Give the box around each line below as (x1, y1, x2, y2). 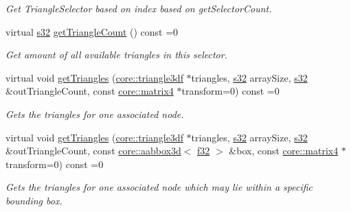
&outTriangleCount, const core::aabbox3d (5, 143, 181, 158)
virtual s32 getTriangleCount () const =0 (5, 24, 179, 38)
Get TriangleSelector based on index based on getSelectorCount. (5, 1, 272, 15)
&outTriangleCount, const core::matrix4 (5, 84, 174, 98)
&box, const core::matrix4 (229, 143, 339, 158)
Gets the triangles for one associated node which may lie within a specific (5, 180, 313, 194)
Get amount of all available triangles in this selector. (5, 47, 227, 62)
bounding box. (5, 193, 63, 207)
